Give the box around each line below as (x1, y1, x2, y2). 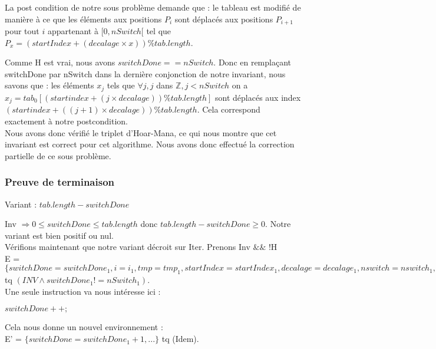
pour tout (5, 25, 39, 37)
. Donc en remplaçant (213, 56, 292, 68)
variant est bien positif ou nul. (5, 229, 114, 241)
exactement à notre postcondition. (5, 114, 128, 127)
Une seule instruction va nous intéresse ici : (5, 285, 161, 297)
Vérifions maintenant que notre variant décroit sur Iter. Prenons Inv (5, 241, 250, 253)
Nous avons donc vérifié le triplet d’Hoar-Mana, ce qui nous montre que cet (5, 126, 277, 139)
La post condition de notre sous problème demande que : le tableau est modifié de (5, 1, 301, 13)
